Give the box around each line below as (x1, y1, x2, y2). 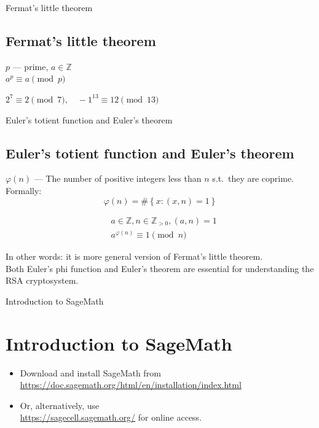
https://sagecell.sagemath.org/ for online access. (20, 411, 202, 424)
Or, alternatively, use (20, 399, 100, 411)
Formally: (6, 184, 42, 196)
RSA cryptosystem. (6, 274, 79, 287)
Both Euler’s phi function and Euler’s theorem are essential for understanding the (6, 262, 314, 274)
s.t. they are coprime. (212, 172, 294, 185)
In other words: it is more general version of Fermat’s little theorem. (6, 250, 263, 263)
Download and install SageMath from (20, 366, 161, 379)
